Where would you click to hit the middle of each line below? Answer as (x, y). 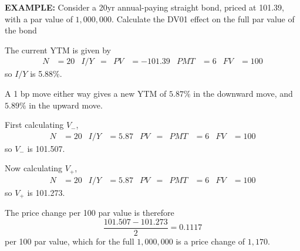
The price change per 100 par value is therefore (90, 213)
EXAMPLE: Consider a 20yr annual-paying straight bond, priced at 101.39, (144, 7)
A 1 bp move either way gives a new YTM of (86, 93)
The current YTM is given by (58, 50)
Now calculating (33, 168)
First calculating (34, 125)
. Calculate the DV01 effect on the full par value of (203, 18)
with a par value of (39, 18)
